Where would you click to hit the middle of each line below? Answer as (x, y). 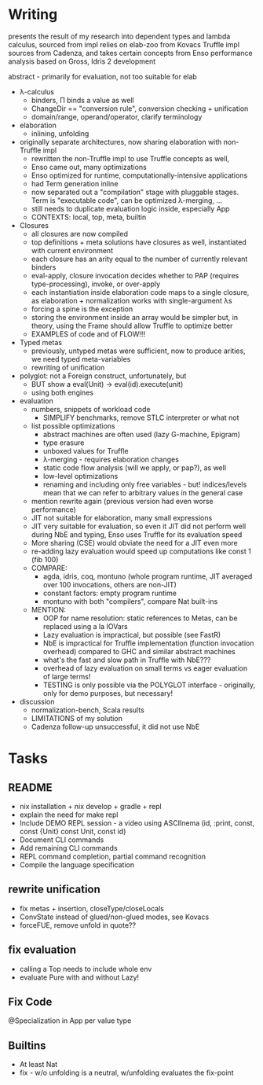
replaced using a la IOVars (85, 626)
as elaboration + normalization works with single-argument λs (132, 300)
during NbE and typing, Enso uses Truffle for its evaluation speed (137, 534)
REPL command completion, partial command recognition (113, 856)
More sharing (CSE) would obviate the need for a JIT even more (134, 542)
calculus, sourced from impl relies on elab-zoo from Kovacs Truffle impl (124, 44)
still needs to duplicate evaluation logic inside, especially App (130, 208)
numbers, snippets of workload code (91, 409)
